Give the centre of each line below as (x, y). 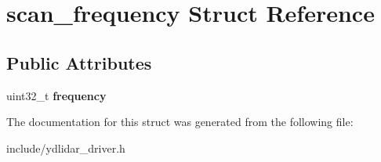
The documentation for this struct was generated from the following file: (180, 122)
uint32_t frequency (56, 95)
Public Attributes (79, 62)
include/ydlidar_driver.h (66, 148)
